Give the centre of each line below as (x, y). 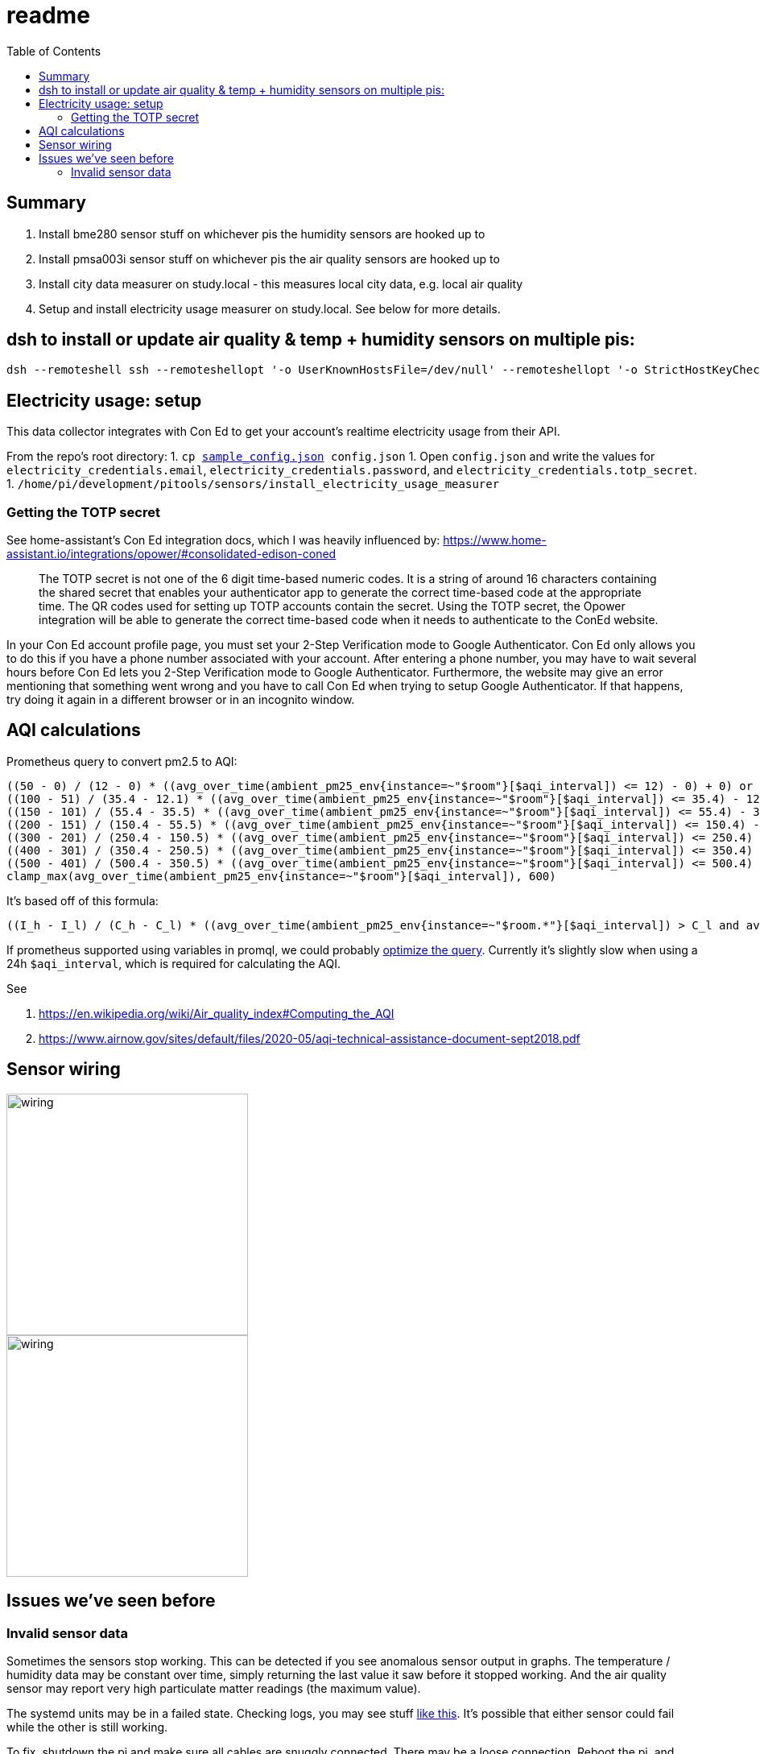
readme (48, 15)
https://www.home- (495, 540)
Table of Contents (54, 51)
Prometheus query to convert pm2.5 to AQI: (122, 761)
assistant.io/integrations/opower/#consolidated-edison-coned (171, 554)
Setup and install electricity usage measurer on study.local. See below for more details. (270, 308)
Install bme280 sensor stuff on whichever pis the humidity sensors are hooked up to (262, 234)
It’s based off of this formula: (83, 900)
